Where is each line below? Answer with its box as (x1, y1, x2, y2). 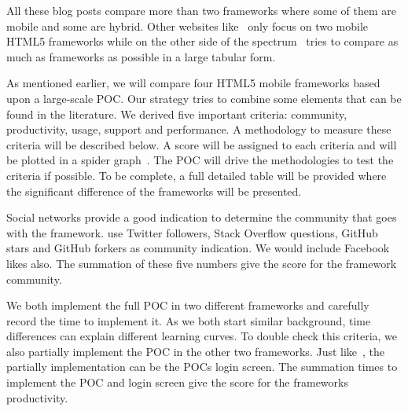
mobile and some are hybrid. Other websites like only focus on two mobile (6, 17, 369, 34)
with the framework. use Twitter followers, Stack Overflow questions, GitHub (6, 224, 378, 240)
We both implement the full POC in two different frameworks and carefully (6, 297, 369, 314)
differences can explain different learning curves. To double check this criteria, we (6, 328, 398, 344)
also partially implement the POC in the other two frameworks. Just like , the (6, 343, 385, 359)
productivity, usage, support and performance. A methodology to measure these (6, 121, 391, 138)
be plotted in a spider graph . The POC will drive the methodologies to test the (6, 152, 394, 168)
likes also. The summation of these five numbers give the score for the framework (6, 255, 397, 271)
